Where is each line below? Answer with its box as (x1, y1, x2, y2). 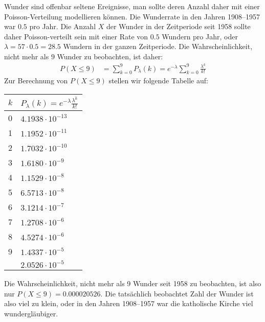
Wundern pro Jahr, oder (162, 31, 238, 41)
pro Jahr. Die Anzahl (29, 21, 96, 32)
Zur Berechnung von (4, 75, 68, 86)
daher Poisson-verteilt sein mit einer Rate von (4, 31, 148, 41)
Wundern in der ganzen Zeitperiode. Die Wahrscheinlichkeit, (63, 41, 253, 52)
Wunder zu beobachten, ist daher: (57, 51, 163, 61)
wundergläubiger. (4, 308, 58, 318)
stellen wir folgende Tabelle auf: (108, 75, 208, 86)
